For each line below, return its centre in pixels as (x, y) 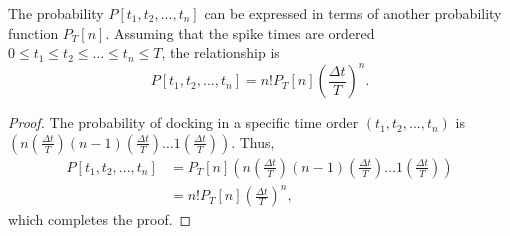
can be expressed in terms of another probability (353, 13)
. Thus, (253, 141)
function (33, 32)
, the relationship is (220, 52)
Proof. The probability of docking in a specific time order (183, 122)
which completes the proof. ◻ (100, 219)
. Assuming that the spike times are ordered (240, 32)
